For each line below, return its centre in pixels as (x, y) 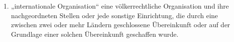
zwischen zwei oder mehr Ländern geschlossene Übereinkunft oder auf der (120, 25)
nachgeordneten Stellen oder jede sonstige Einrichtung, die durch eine (114, 15)
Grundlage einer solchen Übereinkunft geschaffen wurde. (95, 34)
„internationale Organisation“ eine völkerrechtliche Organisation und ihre (120, 6)
